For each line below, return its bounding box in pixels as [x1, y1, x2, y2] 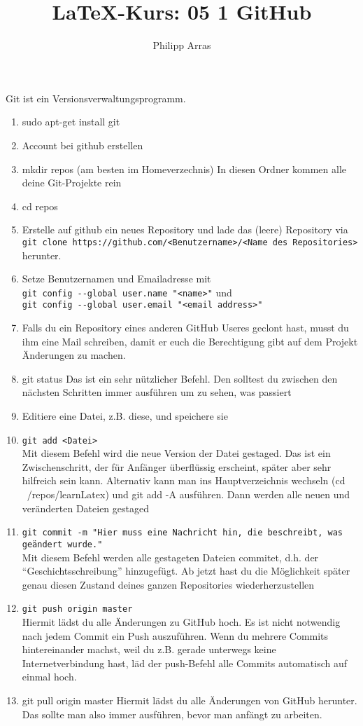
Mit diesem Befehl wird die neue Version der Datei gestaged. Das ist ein [22, 446, 331, 460]
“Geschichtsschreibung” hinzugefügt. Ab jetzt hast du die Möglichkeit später [22, 563, 350, 578]
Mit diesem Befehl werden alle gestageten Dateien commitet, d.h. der [22, 549, 319, 564]
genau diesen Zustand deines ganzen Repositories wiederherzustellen [22, 577, 315, 591]
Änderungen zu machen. [22, 348, 126, 362]
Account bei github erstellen [22, 137, 143, 152]
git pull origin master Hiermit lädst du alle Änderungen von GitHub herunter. [22, 692, 357, 707]
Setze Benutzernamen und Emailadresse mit [22, 271, 211, 286]
